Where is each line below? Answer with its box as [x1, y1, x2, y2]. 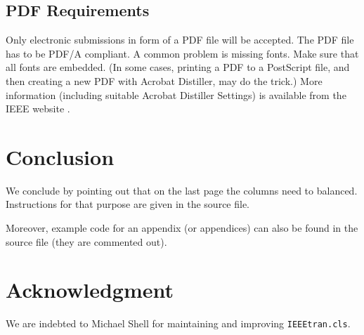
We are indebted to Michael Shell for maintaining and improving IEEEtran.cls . [6, 316, 351, 331]
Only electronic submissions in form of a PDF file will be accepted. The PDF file [6, 32, 354, 47]
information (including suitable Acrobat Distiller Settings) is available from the [6, 87, 346, 102]
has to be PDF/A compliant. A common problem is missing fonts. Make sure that [6, 46, 359, 60]
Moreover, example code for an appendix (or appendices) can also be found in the [6, 221, 358, 235]
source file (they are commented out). [6, 234, 167, 249]
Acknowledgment [6, 275, 174, 304]
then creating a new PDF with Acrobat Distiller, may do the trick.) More [6, 73, 323, 88]
